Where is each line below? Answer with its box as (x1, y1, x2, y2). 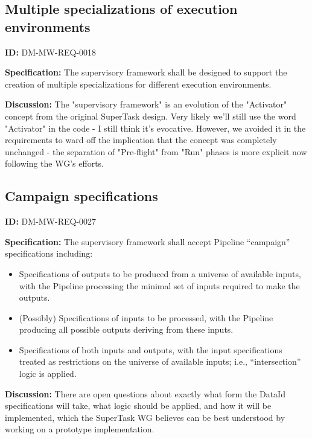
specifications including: (5, 247, 93, 260)
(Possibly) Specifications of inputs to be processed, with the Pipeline (19, 311, 273, 324)
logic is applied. (19, 367, 77, 380)
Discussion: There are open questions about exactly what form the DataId (5, 387, 285, 400)
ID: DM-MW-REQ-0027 (5, 215, 97, 228)
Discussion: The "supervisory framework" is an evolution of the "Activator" (5, 98, 287, 111)
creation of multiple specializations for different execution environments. (5, 77, 272, 90)
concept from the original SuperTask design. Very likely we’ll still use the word (5, 109, 296, 122)
